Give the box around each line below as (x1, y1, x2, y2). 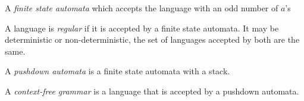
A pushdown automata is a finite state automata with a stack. (5, 65, 230, 77)
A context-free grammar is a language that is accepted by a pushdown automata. (5, 84, 299, 97)
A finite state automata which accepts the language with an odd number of (5, 2, 278, 14)
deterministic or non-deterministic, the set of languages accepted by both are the (5, 33, 300, 46)
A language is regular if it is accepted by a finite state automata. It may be (5, 21, 279, 34)
